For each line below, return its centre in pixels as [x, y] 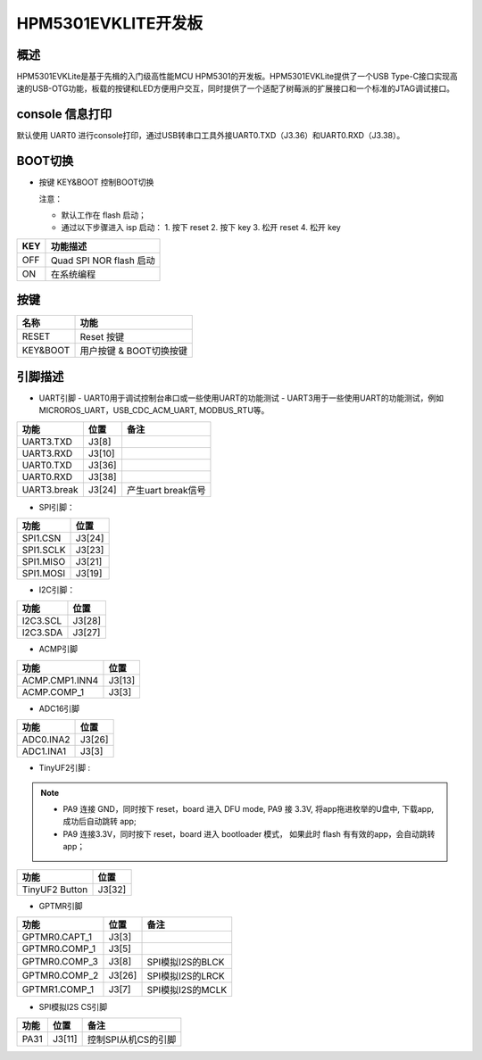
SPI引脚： [57, 507]
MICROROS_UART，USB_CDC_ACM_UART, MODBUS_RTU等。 [154, 410]
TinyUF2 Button [55, 890]
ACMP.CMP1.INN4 [60, 680]
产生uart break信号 [166, 490]
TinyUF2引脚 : [65, 768]
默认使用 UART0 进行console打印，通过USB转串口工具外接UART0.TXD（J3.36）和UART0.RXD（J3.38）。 [211, 136]
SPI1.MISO [44, 562]
